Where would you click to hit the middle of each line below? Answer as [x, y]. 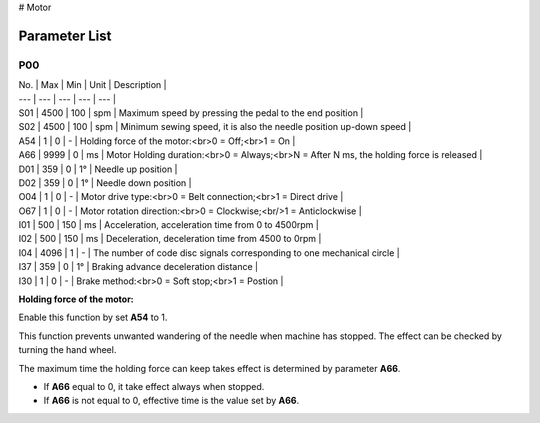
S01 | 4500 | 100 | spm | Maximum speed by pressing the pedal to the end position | [191, 112]
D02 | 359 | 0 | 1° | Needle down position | [105, 182]
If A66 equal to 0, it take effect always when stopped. [154, 386]
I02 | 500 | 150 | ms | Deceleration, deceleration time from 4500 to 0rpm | [170, 239]
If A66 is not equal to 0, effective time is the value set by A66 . [171, 401]
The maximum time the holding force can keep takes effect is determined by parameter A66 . [209, 368]
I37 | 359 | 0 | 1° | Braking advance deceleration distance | [138, 267]
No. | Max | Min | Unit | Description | [92, 85]
